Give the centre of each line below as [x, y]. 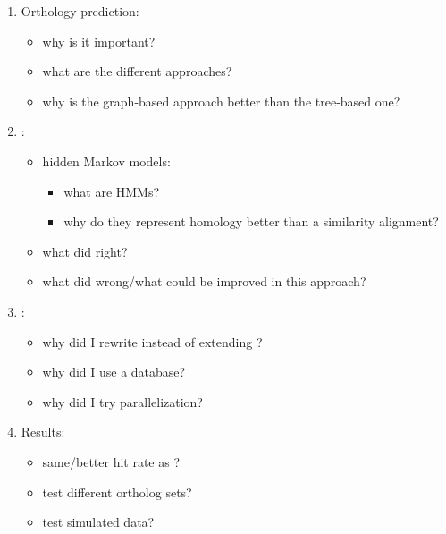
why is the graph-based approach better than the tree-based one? [221, 101]
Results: [43, 432]
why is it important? [99, 41]
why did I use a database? [114, 372]
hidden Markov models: [106, 161]
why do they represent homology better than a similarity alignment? [251, 221]
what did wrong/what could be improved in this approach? [204, 281]
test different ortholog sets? [117, 492]
